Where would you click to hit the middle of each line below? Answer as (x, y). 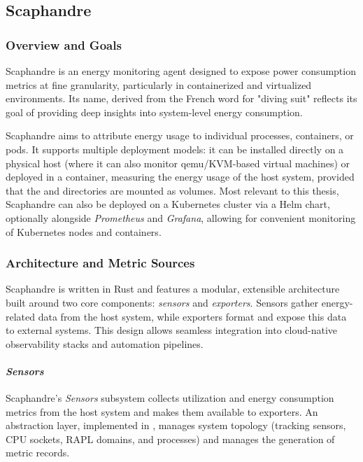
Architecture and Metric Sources (100, 263)
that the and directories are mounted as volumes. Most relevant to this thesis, (172, 190)
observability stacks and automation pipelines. (105, 343)
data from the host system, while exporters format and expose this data (192, 316)
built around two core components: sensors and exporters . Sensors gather (162, 302)
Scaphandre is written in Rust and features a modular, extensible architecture (173, 289)
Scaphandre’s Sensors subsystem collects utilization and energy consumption (170, 398)
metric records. (38, 453)
